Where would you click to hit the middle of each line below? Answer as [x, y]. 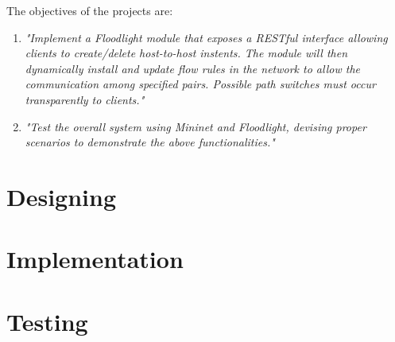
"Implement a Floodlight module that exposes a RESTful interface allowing [206, 37]
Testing [47, 321]
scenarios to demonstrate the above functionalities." [150, 142]
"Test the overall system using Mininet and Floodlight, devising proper [196, 126]
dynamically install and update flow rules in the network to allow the [192, 68]
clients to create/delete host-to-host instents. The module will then [186, 53]
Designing [62, 196]
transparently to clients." [85, 99]
